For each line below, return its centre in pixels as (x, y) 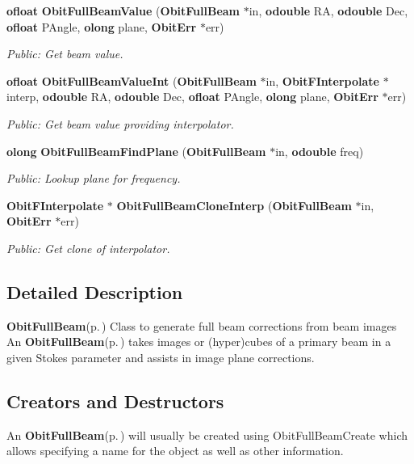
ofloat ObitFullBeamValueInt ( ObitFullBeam (132, 80)
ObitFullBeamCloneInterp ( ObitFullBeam (234, 205)
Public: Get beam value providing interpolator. (120, 123)
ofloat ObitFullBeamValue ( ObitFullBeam (123, 11)
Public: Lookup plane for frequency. (94, 178)
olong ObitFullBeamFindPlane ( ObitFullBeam (136, 151)
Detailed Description (95, 291)
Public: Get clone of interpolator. (88, 248)
